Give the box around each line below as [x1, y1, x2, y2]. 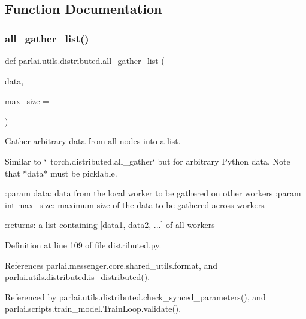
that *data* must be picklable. [5, 166, 117, 179]
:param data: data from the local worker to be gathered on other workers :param [5, 187, 301, 199]
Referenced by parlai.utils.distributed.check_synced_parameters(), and [5, 290, 266, 303]
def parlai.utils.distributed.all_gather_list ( [5, 54, 165, 66]
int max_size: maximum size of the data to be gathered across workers [5, 198, 265, 211]
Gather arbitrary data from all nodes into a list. [5, 135, 181, 147]
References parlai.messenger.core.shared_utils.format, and [5, 259, 218, 271]
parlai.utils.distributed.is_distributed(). [5, 271, 150, 283]
